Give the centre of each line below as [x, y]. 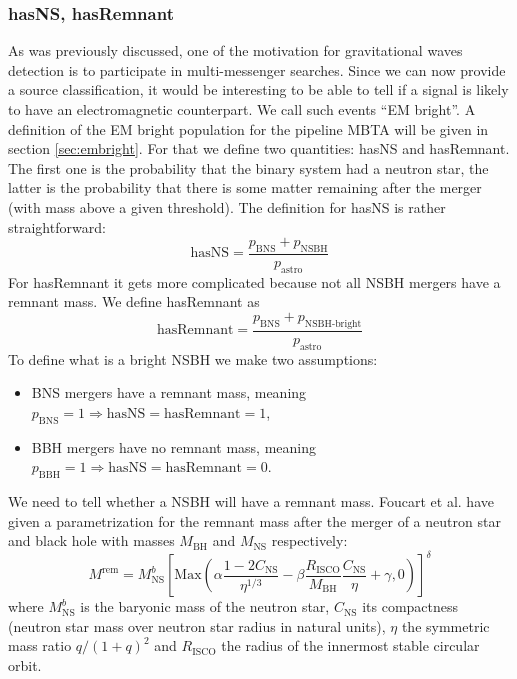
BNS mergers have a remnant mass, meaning [169, 392]
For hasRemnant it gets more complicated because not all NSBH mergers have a [254, 281]
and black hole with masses [91, 540]
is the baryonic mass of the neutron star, [205, 606]
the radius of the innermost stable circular [350, 645]
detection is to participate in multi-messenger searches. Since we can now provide [257, 69]
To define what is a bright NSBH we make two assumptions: [193, 358]
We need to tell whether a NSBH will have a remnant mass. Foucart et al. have [251, 500]
